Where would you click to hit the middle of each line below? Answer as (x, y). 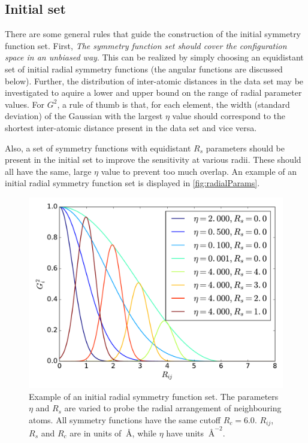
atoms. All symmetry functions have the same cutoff (125, 419)
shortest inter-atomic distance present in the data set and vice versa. (131, 127)
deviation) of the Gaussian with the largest (84, 116)
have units (185, 433)
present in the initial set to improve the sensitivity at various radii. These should (153, 160)
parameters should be (245, 148)
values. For (25, 104)
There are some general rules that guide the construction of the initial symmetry (153, 34)
